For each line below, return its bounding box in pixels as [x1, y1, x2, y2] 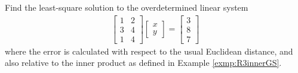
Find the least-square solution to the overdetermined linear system [5, 1, 248, 13]
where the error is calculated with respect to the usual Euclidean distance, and [5, 45, 293, 57]
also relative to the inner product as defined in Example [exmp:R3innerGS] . [5, 56, 282, 69]
